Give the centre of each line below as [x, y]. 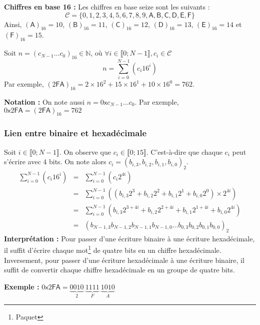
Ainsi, [13, 24]
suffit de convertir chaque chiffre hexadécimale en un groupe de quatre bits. [119, 270]
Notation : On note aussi [44, 101]
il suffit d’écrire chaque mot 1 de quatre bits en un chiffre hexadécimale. [113, 249]
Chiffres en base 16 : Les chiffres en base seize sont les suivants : [107, 7]
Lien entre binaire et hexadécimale [75, 133]
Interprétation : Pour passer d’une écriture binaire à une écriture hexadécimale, [129, 238]
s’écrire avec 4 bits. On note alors [55, 161]
